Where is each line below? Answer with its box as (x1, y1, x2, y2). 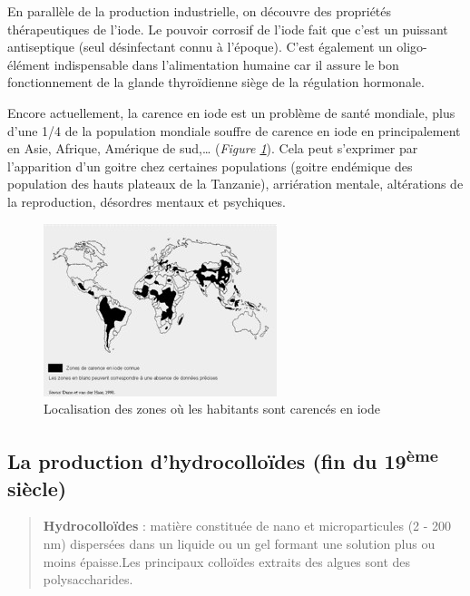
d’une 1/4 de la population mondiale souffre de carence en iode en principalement (7, 121, 461, 140)
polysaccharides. (43, 570, 133, 589)
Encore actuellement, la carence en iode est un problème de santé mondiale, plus (7, 103, 455, 122)
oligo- (397, 37, 427, 56)
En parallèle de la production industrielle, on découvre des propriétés (7, 2, 392, 20)
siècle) (7, 474, 67, 502)
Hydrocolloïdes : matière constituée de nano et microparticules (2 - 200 (43, 516, 452, 535)
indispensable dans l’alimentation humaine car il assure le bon (54, 54, 399, 73)
